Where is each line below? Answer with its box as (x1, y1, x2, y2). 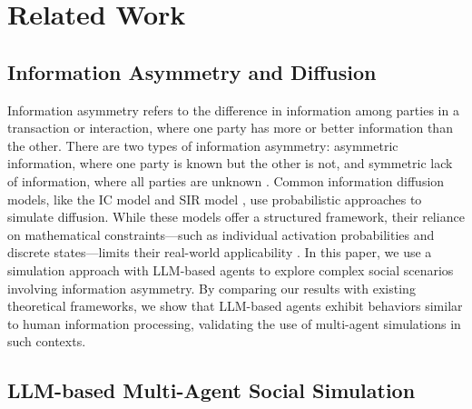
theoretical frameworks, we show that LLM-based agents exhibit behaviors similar (7, 296, 463, 315)
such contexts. (7, 332, 86, 351)
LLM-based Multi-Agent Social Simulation (7, 376, 416, 404)
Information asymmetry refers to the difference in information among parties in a (7, 100, 459, 119)
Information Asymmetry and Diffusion (7, 57, 377, 85)
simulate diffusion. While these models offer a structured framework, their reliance (7, 207, 465, 226)
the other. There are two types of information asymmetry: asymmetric (7, 135, 398, 155)
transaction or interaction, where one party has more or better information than (7, 118, 453, 137)
